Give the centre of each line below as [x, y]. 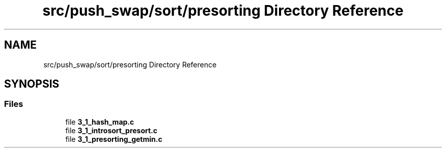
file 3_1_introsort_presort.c [111, 130]
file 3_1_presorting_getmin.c [114, 139]
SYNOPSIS [32, 84]
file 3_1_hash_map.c [100, 122]
